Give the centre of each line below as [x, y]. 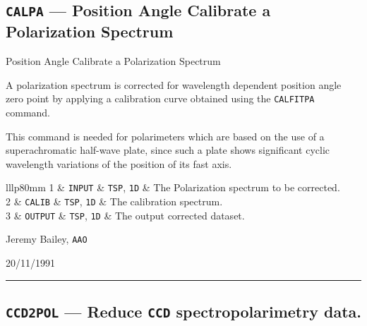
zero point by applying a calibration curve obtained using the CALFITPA [160, 98]
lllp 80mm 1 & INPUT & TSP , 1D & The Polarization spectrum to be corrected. [173, 187]
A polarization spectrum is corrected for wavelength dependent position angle [174, 84]
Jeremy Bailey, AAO [47, 239]
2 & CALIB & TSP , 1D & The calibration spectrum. [114, 201]
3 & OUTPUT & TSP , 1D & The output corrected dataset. [125, 215]
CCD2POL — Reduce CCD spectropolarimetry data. [183, 311]
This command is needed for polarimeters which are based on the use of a [165, 136]
